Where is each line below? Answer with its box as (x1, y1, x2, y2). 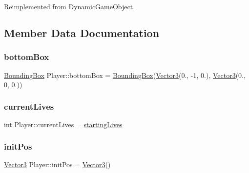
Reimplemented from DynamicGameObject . (4, 1, 135, 11)
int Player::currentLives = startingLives (4, 119, 123, 129)
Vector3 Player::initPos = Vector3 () (4, 159, 111, 169)
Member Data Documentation (4, 25, 160, 40)
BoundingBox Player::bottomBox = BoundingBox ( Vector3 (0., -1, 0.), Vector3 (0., (4, 70, 246, 80)
